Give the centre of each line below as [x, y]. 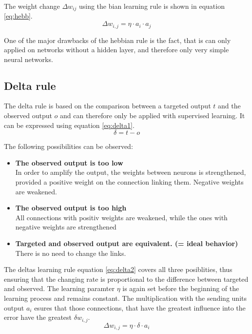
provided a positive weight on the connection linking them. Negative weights [129, 182]
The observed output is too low [69, 162]
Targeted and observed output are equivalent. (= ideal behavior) [127, 243]
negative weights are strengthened [66, 227]
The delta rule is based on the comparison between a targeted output [107, 106]
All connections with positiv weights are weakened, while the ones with [121, 217]
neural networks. [29, 59]
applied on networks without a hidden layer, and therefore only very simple [116, 50]
